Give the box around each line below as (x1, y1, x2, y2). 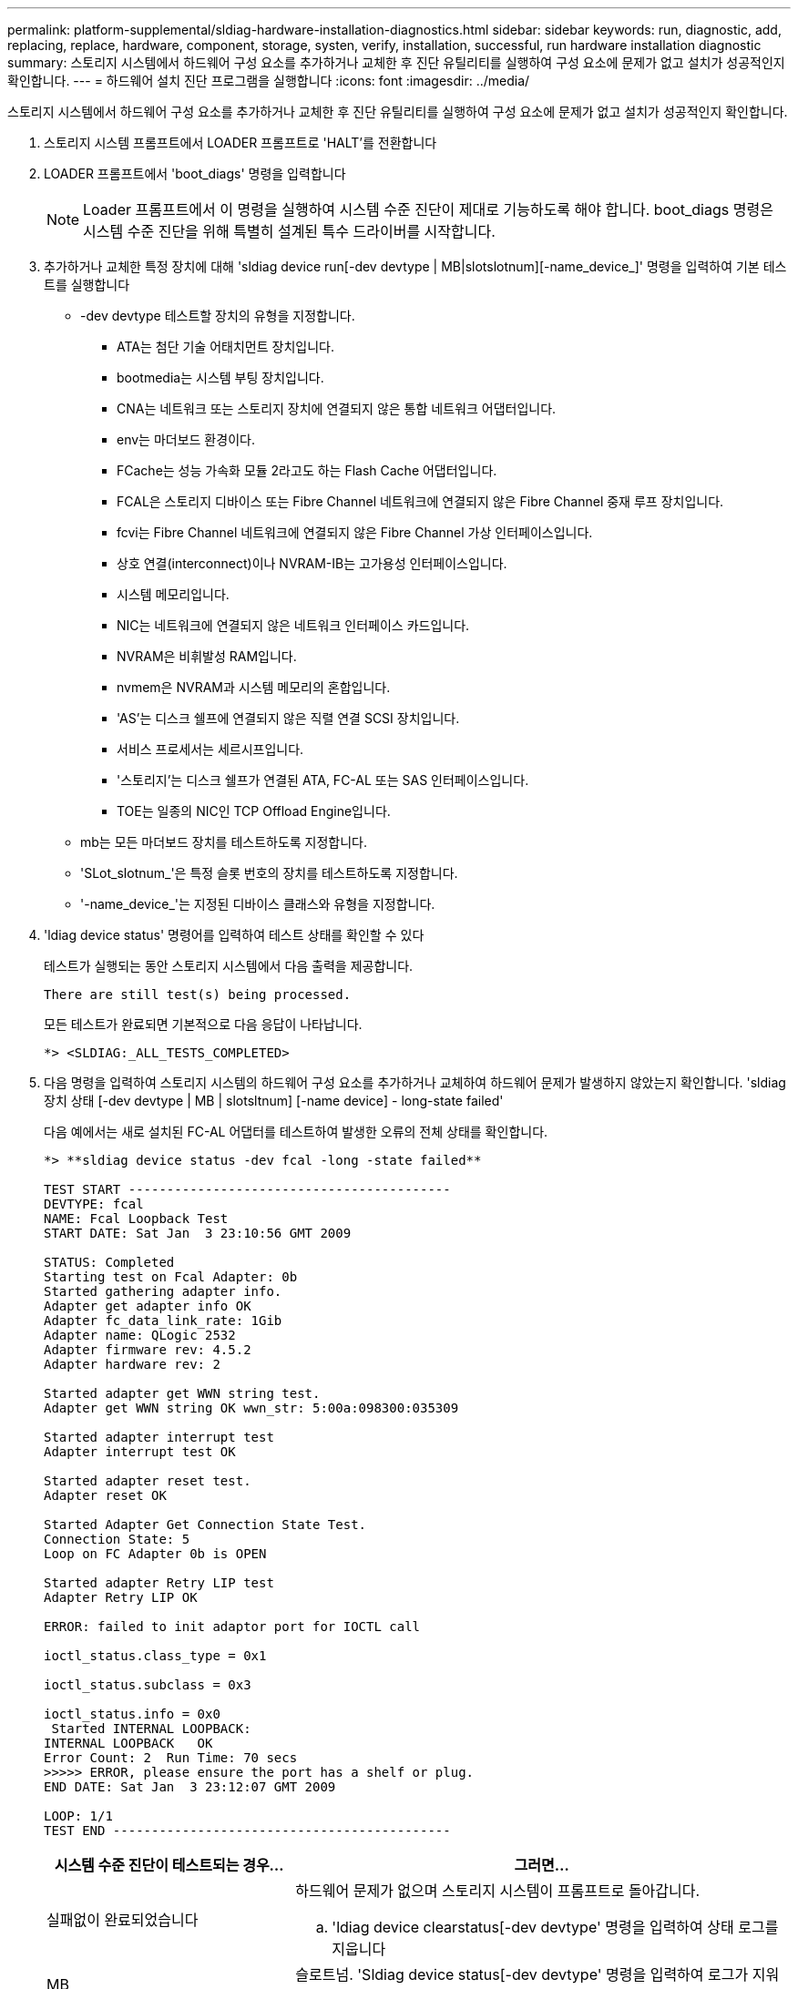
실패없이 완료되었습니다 (46, 1911, 199, 1929)
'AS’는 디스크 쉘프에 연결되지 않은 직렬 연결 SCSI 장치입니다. (117, 710, 460, 726)
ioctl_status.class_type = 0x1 (44, 1648, 267, 1663)
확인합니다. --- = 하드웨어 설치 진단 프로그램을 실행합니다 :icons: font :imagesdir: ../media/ (7, 73, 530, 88)
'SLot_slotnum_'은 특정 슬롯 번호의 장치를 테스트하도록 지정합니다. (80, 865, 458, 881)
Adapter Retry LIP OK (44, 1590, 198, 1605)
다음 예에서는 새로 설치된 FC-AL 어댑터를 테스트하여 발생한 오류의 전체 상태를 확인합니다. (44, 1124, 548, 1139)
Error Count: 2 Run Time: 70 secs (44, 1750, 298, 1765)
